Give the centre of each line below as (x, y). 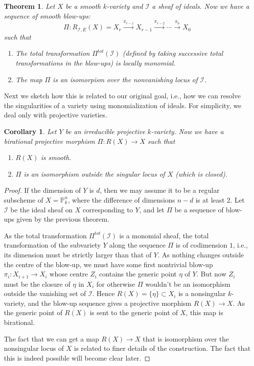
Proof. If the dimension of (43, 190)
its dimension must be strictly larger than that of (78, 254)
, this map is (204, 312)
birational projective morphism (49, 141)
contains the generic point (138, 274)
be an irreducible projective (105, 131)
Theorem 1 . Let (30, 6)
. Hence (104, 293)
